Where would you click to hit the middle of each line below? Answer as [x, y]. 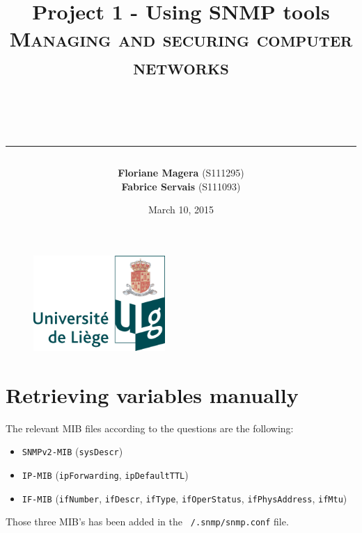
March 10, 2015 [181, 210]
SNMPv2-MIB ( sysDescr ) [72, 451]
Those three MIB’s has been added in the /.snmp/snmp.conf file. [147, 522]
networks [181, 66]
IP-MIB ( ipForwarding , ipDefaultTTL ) [105, 474]
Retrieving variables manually [152, 394]
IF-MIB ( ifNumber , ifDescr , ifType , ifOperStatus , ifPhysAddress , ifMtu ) [184, 498]
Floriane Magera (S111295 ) [181, 172]
